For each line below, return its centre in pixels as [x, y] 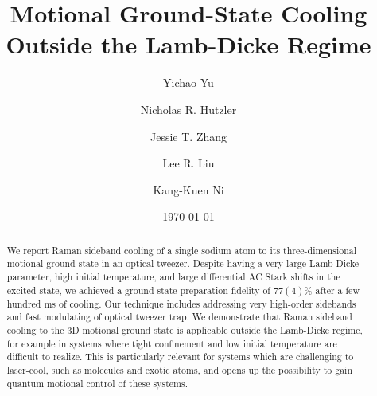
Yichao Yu [188, 82]
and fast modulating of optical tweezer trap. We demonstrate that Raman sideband [179, 317]
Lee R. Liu [188, 163]
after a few [337, 290]
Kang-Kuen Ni [188, 189]
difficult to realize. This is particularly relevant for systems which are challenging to [180, 357]
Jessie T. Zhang [188, 136]
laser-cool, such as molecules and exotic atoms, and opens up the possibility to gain [180, 369]
